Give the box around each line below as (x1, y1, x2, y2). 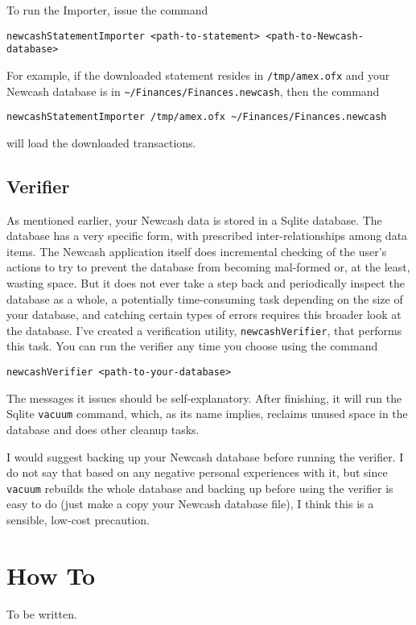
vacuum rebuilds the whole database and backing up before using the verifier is (6, 479, 393, 496)
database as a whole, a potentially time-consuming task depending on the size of (6, 290, 403, 307)
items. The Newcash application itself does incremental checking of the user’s (6, 242, 387, 259)
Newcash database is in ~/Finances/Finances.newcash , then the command (6, 82, 380, 99)
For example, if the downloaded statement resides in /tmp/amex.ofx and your (6, 66, 390, 83)
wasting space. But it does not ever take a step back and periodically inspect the (6, 275, 405, 292)
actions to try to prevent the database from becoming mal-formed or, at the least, (6, 259, 410, 275)
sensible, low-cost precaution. (6, 511, 150, 528)
